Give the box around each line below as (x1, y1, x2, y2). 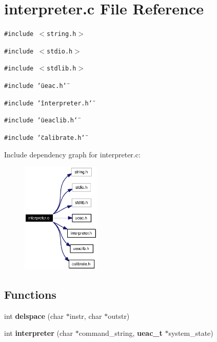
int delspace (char (4, 310, 64, 321)
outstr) (108, 310, 130, 321)
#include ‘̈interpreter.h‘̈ (4, 99, 92, 107)
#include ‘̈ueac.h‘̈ (4, 82, 67, 90)
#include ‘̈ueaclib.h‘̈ (4, 117, 78, 124)
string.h (47, 30, 76, 38)
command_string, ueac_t (78, 328, 163, 338)
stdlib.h (47, 65, 76, 73)
